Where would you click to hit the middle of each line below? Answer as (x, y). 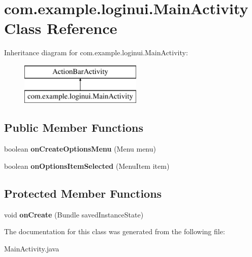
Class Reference (61, 28)
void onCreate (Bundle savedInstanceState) (74, 214)
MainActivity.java (32, 248)
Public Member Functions (74, 127)
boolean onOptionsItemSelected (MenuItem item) (87, 166)
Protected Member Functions (83, 193)
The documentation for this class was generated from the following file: (115, 231)
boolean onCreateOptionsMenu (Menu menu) (80, 149)
